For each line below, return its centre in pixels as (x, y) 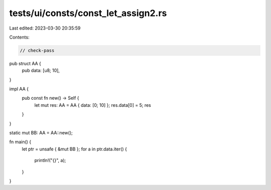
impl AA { (19, 89)
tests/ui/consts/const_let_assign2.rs (88, 13)
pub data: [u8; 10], (41, 71)
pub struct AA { (25, 63)
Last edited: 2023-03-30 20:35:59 (45, 28)
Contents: (19, 37)
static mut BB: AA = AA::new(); (41, 133)
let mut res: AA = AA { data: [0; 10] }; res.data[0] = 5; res (93, 105)
